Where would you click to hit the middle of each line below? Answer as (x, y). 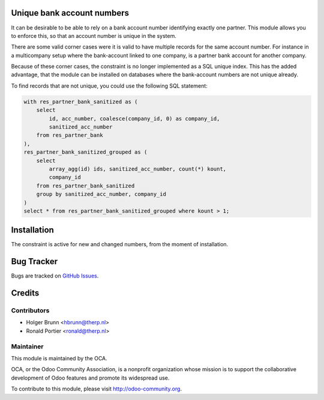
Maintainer (27, 347)
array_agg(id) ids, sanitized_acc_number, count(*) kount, (138, 169)
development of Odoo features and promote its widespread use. (90, 378)
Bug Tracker (34, 262)
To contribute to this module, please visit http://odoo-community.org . (97, 389)
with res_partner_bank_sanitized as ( (81, 102)
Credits (25, 293)
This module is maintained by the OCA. (59, 359)
